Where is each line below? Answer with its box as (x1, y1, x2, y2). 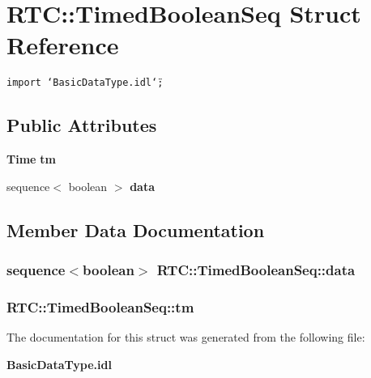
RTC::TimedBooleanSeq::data (156, 260, 356, 280)
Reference (6, 28, 119, 62)
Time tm (6, 151, 56, 168)
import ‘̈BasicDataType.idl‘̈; (6, 77, 164, 89)
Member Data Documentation (6, 217, 265, 242)
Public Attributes (6, 113, 157, 138)
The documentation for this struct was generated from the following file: (6, 329, 365, 346)
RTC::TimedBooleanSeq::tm (6, 296, 194, 316)
